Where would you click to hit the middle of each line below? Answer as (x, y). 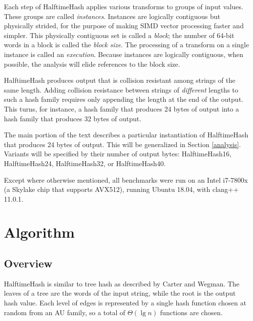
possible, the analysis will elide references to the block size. (92, 64)
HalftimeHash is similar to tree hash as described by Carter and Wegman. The (122, 283)
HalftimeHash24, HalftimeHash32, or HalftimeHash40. (85, 163)
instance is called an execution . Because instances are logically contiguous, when (124, 54)
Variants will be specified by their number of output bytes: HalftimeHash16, (118, 154)
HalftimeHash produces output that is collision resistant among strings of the (120, 80)
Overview (28, 263)
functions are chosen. (191, 312)
